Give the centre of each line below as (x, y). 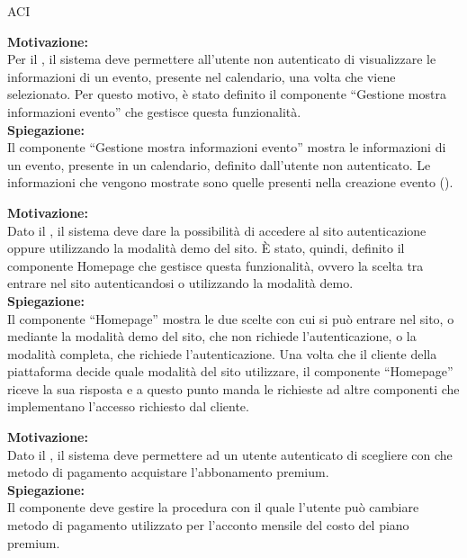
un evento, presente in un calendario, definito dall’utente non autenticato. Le (219, 164)
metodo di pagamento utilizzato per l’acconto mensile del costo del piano (208, 525)
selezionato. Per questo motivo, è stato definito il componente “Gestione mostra (227, 94)
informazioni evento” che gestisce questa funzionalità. (154, 111)
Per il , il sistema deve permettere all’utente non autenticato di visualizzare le (222, 59)
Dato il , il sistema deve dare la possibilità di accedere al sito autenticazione (217, 230)
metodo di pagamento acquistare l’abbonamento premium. (168, 472)
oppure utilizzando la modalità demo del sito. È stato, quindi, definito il (206, 248)
